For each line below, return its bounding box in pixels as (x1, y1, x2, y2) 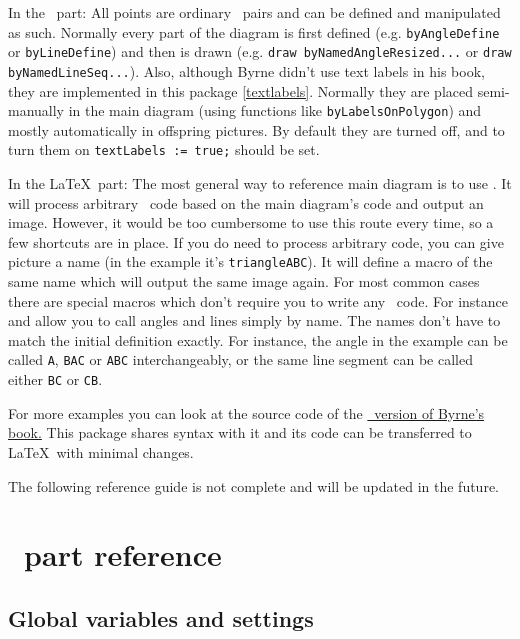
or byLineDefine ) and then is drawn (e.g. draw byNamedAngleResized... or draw (8, 41, 512, 62)
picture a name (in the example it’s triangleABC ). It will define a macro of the (8, 251, 493, 272)
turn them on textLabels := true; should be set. (8, 139, 320, 160)
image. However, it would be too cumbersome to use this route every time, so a (8, 212, 494, 233)
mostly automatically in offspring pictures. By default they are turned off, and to (8, 119, 505, 140)
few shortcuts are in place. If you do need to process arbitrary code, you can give (8, 231, 504, 252)
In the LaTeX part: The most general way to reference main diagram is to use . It (8, 173, 512, 194)
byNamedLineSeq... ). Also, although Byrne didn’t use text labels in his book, (8, 60, 485, 81)
